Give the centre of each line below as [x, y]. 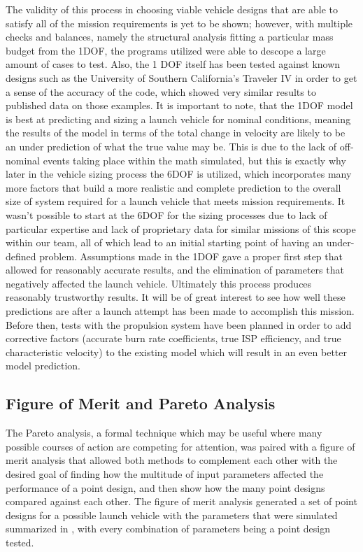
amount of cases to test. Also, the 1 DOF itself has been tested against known [173, 64]
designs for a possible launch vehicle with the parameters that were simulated [172, 515]
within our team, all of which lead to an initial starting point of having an [165, 242]
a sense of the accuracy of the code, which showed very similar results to [161, 91]
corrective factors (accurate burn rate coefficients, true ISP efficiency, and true [173, 338]
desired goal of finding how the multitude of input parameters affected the [165, 474]
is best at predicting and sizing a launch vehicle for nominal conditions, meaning [178, 119]
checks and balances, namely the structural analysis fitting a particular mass [170, 37]
